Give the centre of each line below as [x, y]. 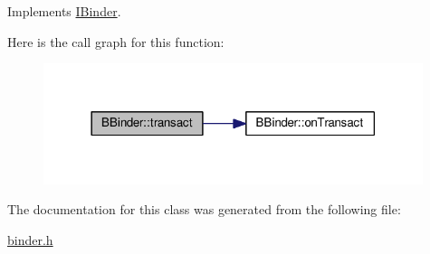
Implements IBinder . [64, 11]
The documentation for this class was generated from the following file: [204, 209]
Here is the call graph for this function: [116, 41]
